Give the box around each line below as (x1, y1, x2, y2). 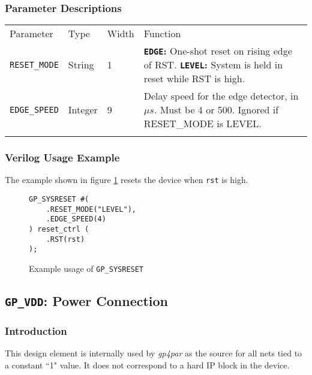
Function (143, 26, 181, 41)
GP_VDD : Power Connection (5, 292, 169, 310)
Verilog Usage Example (5, 150, 120, 165)
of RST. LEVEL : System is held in (143, 58, 283, 72)
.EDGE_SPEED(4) (46, 215, 106, 224)
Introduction (5, 323, 67, 338)
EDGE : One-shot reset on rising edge (143, 44, 292, 58)
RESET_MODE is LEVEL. (143, 116, 262, 131)
